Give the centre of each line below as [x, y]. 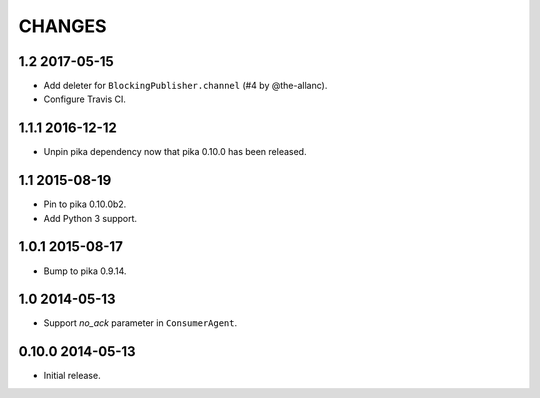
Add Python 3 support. [90, 218]
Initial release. [72, 376]
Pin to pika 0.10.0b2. [85, 204]
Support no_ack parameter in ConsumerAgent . [140, 323]
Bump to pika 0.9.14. [85, 271]
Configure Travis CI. [85, 99]
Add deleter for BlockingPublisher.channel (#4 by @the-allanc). [185, 86]
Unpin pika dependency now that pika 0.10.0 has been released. [175, 152]
